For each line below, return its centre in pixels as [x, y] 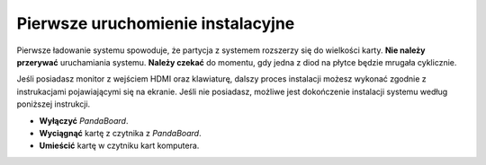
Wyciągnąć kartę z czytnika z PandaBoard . [120, 133]
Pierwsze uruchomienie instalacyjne [156, 23]
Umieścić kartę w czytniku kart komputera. [119, 146]
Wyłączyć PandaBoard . [84, 120]
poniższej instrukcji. [54, 104]
